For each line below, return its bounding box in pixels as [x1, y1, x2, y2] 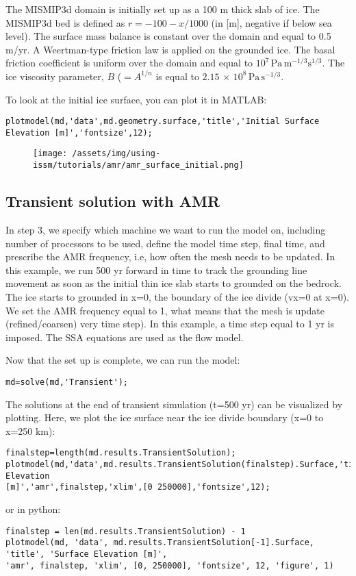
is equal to [155, 68, 199, 83]
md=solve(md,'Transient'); [5, 377, 128, 387]
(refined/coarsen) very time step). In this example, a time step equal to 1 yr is [5, 316, 334, 331]
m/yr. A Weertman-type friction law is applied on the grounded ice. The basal [5, 42, 335, 56]
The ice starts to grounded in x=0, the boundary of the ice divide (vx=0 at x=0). [5, 289, 349, 303]
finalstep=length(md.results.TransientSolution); [5, 448, 236, 458]
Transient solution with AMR [5, 190, 220, 212]
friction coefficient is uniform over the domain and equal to [5, 55, 253, 70]
